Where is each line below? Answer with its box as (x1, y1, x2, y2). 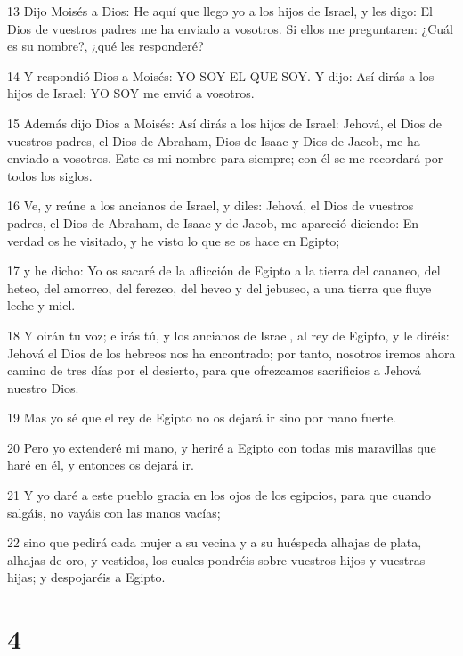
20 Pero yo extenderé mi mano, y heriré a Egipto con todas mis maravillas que (7, 438, 436, 456)
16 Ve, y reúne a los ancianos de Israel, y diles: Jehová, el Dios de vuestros (7, 196, 414, 215)
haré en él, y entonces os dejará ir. (7, 455, 194, 474)
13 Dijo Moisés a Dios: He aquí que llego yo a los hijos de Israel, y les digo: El (7, 2, 433, 20)
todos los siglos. (7, 166, 93, 184)
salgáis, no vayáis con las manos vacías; (7, 503, 221, 521)
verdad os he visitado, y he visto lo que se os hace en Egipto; (7, 231, 340, 250)
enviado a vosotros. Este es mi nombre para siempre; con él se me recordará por (7, 149, 443, 168)
